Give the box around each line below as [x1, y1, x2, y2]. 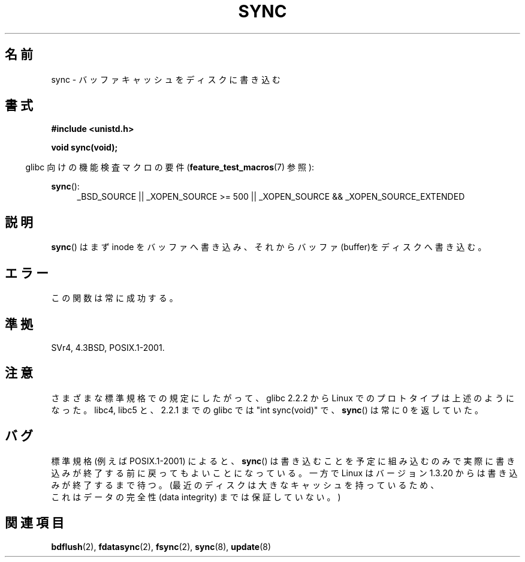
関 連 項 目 [5, 515, 64, 531]
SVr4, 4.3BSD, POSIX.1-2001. [51, 342, 165, 353]
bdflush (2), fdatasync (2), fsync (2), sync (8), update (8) [51, 541, 271, 552]
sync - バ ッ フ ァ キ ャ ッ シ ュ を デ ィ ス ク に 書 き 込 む [51, 74, 281, 85]
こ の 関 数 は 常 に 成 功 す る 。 [51, 293, 178, 303]
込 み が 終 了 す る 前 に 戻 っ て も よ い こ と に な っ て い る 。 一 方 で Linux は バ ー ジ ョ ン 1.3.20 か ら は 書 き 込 [51, 467, 518, 478]
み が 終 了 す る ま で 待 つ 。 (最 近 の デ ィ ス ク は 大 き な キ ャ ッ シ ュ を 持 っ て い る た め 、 [51, 479, 439, 490]
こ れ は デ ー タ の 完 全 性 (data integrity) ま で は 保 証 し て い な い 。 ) [51, 491, 341, 502]
